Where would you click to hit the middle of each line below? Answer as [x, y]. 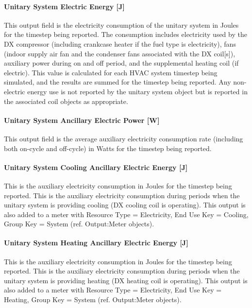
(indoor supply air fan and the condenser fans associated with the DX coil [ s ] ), [120, 53]
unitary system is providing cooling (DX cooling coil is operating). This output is [125, 205]
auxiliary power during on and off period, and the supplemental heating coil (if [121, 63]
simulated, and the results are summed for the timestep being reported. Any [118, 82]
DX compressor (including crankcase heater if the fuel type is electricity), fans [120, 43]
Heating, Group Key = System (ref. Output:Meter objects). [93, 299]
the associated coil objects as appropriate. [66, 101]
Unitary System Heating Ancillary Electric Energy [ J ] [96, 243]
